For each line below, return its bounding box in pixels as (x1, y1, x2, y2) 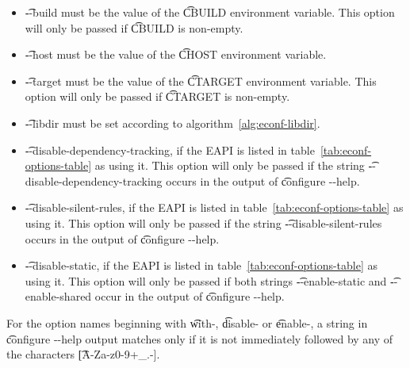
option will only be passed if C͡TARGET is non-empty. (25, 88, 290, 105)
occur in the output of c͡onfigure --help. (94, 288, 285, 305)
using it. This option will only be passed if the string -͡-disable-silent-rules (25, 214, 382, 231)
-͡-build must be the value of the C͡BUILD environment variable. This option (25, 4, 395, 20)
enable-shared (25, 288, 92, 305)
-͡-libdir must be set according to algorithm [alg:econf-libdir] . (25, 114, 320, 131)
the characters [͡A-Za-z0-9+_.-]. (6, 346, 160, 362)
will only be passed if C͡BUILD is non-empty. (25, 19, 243, 36)
